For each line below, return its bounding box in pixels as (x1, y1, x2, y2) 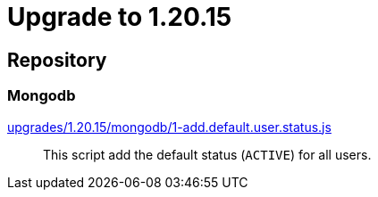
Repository (7, 48, 107, 71)
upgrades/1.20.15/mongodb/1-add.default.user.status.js (7, 119, 332, 135)
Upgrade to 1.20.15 (7, 2, 232, 32)
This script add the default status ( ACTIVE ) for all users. (43, 146, 372, 162)
